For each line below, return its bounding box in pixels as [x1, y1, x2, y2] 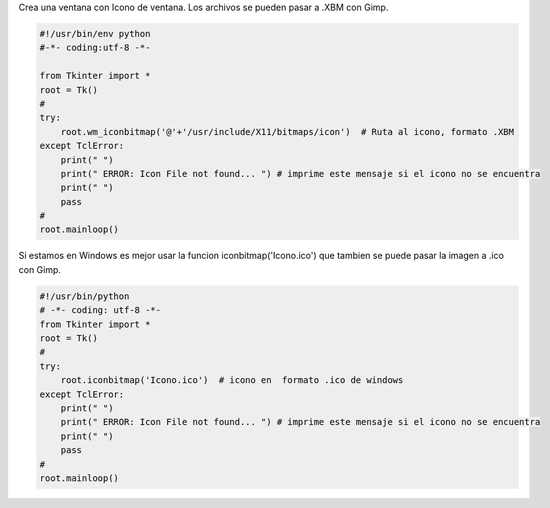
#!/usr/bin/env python [39, 28, 151, 39]
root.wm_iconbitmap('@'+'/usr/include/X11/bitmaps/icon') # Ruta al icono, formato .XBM [60, 126, 515, 137]
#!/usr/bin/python [39, 290, 130, 302]
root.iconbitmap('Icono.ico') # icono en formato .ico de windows [60, 375, 404, 386]
